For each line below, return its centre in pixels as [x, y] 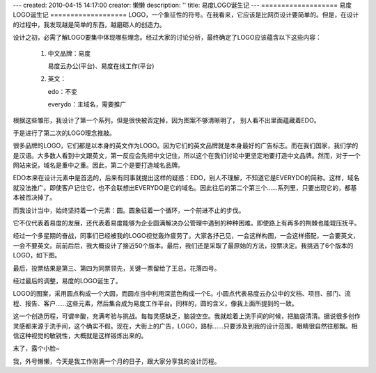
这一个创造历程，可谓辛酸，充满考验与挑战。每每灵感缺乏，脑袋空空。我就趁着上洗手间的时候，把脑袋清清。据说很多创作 [187, 316]
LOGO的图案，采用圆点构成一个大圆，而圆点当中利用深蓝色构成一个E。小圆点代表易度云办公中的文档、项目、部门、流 [182, 294]
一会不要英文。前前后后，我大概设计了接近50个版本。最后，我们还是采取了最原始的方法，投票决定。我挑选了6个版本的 [183, 245]
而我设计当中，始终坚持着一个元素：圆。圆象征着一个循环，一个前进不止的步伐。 [129, 210]
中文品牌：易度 [69, 53]
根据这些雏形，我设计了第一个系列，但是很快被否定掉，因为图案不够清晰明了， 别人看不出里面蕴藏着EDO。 [166, 120]
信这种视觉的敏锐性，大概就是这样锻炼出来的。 [80, 335]
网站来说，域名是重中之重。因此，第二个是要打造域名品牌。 [98, 165]
